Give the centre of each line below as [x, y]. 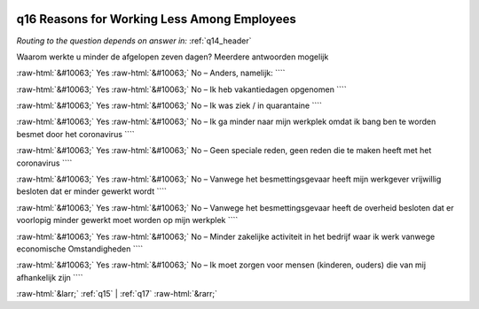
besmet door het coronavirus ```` [75, 134]
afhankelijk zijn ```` [50, 277]
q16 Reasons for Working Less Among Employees [157, 19]
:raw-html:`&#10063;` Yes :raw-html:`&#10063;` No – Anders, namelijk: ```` [151, 73]
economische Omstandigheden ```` [80, 249]
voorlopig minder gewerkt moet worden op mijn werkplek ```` [127, 220]
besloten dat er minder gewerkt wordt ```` [92, 191]
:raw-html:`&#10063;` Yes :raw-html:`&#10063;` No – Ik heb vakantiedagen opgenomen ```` [181, 89]
